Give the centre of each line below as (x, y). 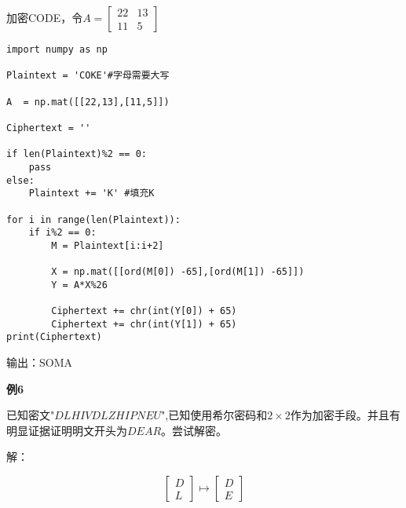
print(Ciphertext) (54, 337)
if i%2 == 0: (62, 233)
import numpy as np (57, 49)
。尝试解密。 (194, 430)
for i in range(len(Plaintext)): (93, 219)
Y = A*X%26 (79, 285)
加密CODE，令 (45, 17)
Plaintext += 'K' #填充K (91, 194)
